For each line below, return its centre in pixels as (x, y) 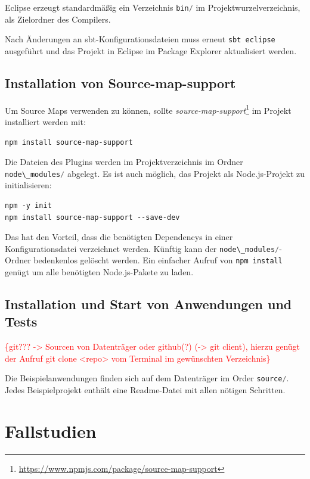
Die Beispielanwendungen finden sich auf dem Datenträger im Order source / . (147, 378)
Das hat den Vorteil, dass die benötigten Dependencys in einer (119, 237)
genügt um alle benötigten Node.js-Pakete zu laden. (99, 272)
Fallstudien (51, 430)
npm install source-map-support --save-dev (92, 217)
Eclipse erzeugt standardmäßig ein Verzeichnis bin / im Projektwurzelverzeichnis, (153, 7)
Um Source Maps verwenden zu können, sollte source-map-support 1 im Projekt (148, 109)
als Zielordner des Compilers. (58, 19)
